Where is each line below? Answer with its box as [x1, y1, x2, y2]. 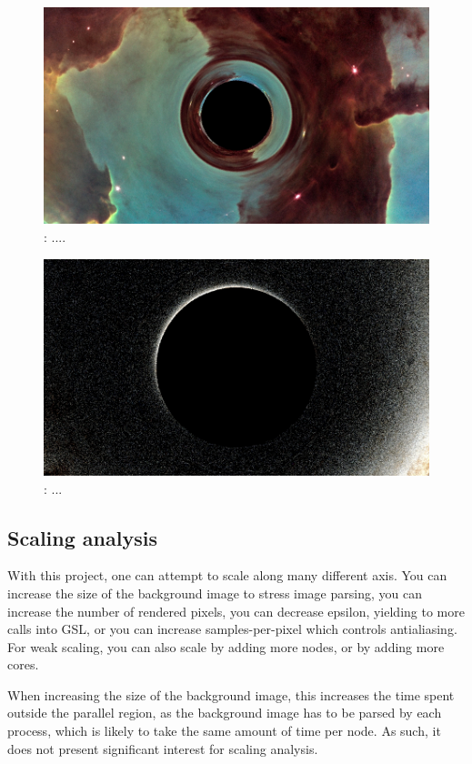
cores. [7, 655, 39, 674]
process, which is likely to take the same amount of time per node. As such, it [7, 721, 441, 740]
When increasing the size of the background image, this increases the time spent [7, 685, 455, 704]
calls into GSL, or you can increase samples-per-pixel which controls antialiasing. [7, 619, 457, 638]
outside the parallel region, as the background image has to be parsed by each [7, 703, 442, 722]
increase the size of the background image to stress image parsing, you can [7, 583, 422, 602]
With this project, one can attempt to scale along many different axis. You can [7, 566, 447, 585]
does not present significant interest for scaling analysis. [7, 739, 318, 758]
